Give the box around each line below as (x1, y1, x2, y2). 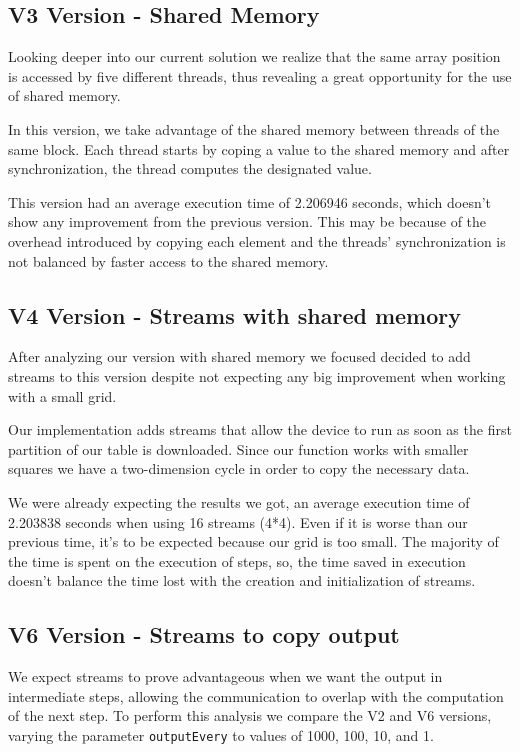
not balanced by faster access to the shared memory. (8, 250, 329, 271)
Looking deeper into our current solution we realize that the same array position (8, 46, 501, 67)
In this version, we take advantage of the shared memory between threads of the (8, 118, 500, 139)
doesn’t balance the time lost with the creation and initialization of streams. (8, 570, 476, 591)
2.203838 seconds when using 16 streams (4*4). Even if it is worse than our (8, 511, 468, 532)
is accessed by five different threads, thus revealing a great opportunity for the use (8, 65, 512, 86)
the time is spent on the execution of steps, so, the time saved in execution (8, 550, 466, 571)
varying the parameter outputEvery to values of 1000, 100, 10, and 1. (8, 724, 434, 745)
